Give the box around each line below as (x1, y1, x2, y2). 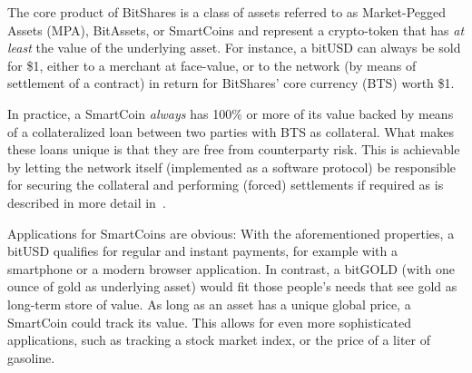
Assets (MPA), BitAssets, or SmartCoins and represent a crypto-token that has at (7, 20, 465, 39)
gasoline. (7, 348, 55, 367)
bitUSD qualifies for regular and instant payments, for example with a (7, 241, 398, 260)
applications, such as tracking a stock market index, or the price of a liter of (7, 330, 430, 349)
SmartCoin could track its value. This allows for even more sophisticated (7, 312, 412, 331)
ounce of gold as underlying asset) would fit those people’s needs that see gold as (7, 277, 457, 296)
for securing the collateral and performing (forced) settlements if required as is (7, 175, 444, 194)
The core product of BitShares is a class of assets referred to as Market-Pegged (7, 3, 447, 21)
